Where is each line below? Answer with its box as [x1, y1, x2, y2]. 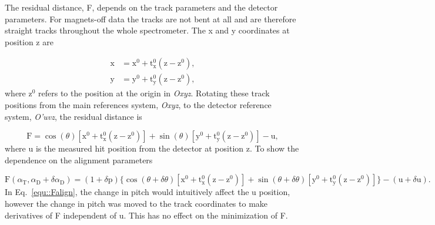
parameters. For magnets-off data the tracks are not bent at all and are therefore [5, 12, 296, 25]
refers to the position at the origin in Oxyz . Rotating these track [38, 87, 270, 99]
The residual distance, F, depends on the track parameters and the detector [5, 1, 278, 13]
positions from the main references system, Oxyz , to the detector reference [5, 99, 272, 111]
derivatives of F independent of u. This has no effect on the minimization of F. [5, 209, 288, 221]
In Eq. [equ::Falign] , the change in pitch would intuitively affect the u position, [5, 186, 290, 198]
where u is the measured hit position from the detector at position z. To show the [5, 142, 299, 155]
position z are [5, 35, 53, 48]
